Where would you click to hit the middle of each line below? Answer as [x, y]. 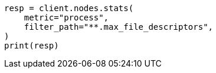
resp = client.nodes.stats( [69, 8]
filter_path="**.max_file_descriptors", [119, 27]
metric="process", [66, 18]
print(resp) [32, 46]
